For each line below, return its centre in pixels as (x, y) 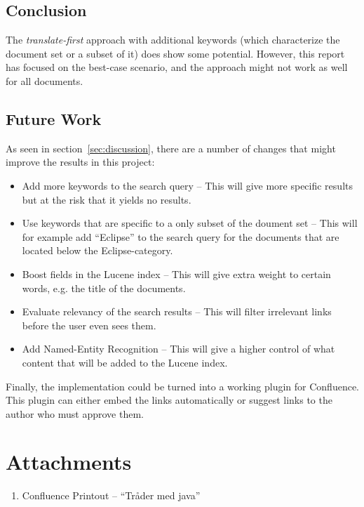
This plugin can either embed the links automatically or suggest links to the (169, 400)
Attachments (69, 462)
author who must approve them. (75, 413)
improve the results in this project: (80, 162)
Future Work (54, 118)
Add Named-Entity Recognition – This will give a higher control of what (178, 349)
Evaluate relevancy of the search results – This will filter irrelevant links (177, 311)
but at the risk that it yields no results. (107, 199)
